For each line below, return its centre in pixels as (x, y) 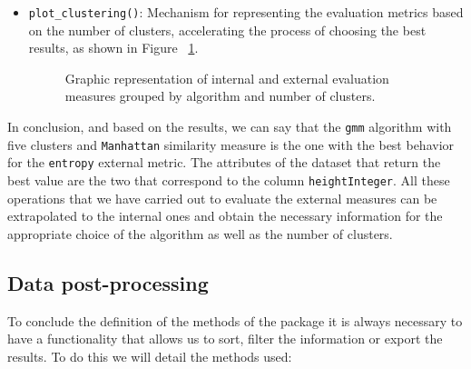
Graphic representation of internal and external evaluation (227, 78)
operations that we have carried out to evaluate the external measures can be (222, 198)
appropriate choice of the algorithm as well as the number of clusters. (200, 233)
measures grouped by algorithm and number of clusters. (220, 96)
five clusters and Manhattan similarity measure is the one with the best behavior (231, 144)
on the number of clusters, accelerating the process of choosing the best (227, 30)
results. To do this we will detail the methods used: (150, 356)
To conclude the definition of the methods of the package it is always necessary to (235, 320)
